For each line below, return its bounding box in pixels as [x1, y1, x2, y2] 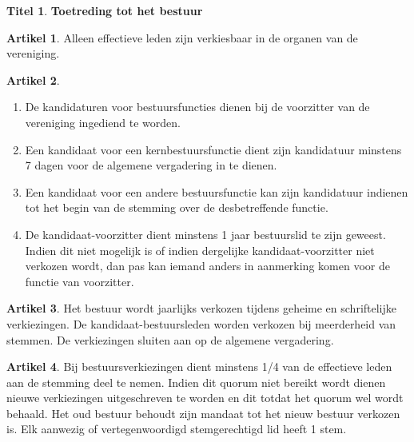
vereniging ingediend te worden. [25, 113, 181, 130]
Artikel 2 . [6, 71, 60, 88]
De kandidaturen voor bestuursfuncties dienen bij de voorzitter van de [25, 98, 370, 115]
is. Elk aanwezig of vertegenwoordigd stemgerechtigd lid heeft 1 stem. [6, 420, 347, 437]
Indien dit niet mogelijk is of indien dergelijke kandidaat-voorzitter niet [25, 241, 375, 258]
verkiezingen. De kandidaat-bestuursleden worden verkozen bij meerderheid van [6, 315, 396, 332]
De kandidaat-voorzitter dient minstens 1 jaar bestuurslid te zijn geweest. [25, 225, 386, 242]
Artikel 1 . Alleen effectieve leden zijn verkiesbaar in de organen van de [6, 29, 358, 46]
